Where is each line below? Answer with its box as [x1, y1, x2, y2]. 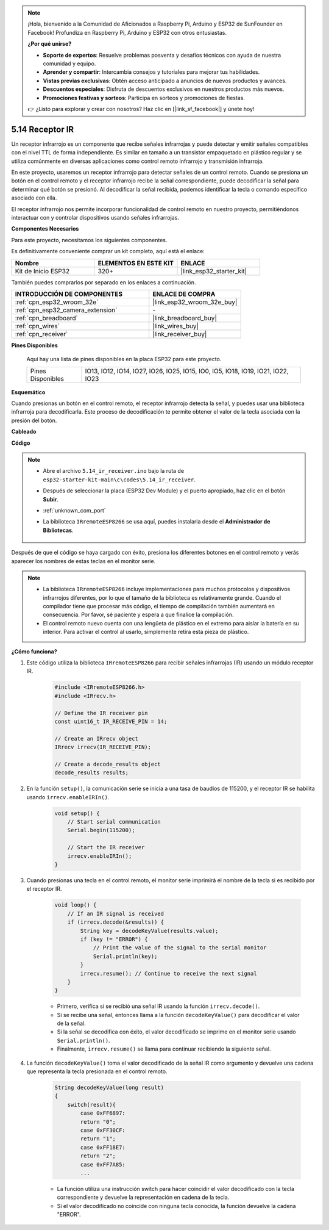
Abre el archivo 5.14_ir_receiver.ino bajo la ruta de [43, 467, 185, 475]
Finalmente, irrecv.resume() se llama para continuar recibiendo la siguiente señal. [57, 1045, 271, 1052]
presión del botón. [11, 417, 57, 424]
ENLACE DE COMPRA [152, 290, 216, 298]
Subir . [43, 495, 59, 503]
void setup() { [54, 810, 100, 817]
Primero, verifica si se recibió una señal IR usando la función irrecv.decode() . [57, 1002, 260, 1010]
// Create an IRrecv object [54, 735, 138, 742]
